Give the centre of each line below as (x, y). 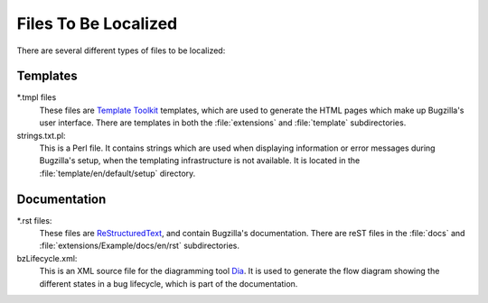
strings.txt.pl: (42, 135)
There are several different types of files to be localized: (121, 50)
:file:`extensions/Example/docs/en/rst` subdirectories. (139, 246)
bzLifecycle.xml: (47, 258)
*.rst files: (34, 220)
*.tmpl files (37, 97)
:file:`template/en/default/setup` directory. (117, 173)
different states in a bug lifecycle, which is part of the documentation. (169, 283)
